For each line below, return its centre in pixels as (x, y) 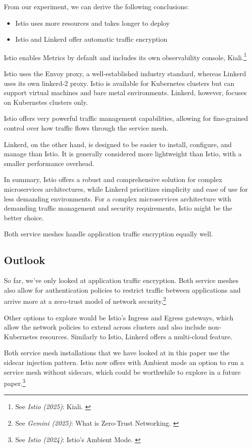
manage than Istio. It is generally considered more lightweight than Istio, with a (123, 154)
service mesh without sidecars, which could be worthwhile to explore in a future (122, 372)
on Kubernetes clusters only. (46, 102)
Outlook (25, 260)
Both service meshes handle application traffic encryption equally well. (109, 234)
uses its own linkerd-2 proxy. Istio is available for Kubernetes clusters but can (119, 83)
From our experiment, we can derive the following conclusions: (96, 6)
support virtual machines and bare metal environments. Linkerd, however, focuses (125, 92)
